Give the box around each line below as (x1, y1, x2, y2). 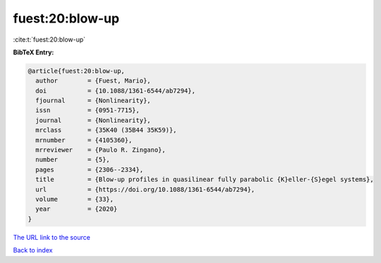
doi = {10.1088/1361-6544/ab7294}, (35, 87, 195, 94)
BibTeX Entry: (13, 48, 54, 56)
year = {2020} (35, 205, 118, 213)
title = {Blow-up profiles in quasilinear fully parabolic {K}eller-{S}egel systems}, (35, 176, 374, 183)
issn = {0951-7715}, (35, 106, 140, 114)
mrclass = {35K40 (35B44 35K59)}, (35, 126, 177, 134)
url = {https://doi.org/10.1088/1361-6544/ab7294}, (35, 185, 255, 193)
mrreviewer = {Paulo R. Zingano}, (35, 146, 166, 154)
